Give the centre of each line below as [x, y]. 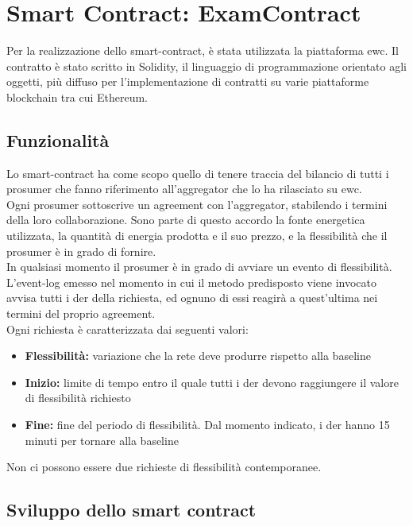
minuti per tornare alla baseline [102, 440]
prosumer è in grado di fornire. [81, 251]
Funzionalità [58, 139]
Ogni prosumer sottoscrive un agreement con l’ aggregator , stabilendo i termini [197, 204]
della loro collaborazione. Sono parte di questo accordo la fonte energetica [186, 220]
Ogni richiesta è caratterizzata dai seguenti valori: [127, 329]
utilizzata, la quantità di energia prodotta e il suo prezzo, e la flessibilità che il [197, 236]
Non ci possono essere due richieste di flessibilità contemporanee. [164, 467]
